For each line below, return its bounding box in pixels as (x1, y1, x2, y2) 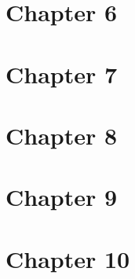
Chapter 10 (5, 242, 130, 274)
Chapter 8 (5, 119, 118, 151)
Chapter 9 (5, 181, 118, 213)
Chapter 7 (5, 57, 118, 90)
